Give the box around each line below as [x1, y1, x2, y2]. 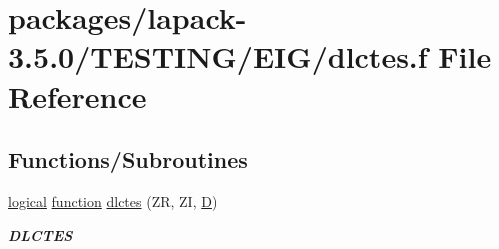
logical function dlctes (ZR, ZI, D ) [8, 190, 218, 211]
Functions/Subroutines [8, 144, 248, 175]
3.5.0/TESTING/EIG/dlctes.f [8, 36, 428, 77]
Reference [8, 75, 147, 116]
